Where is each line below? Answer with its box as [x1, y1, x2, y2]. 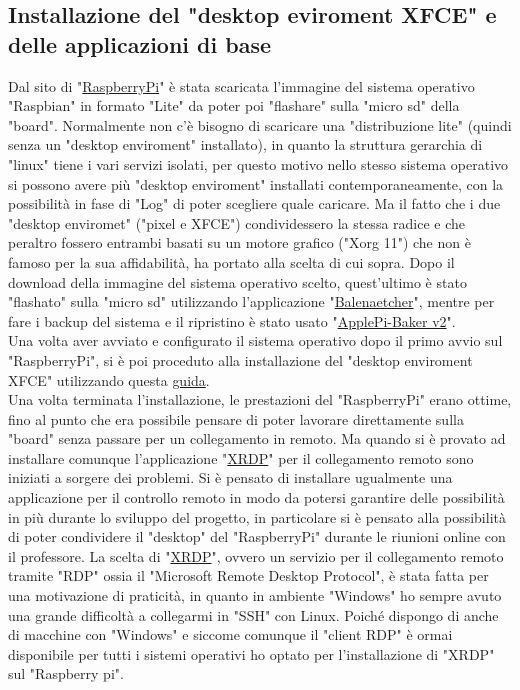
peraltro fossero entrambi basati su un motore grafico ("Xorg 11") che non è [8, 232, 471, 253]
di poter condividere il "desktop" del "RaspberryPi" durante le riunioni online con [8, 526, 506, 547]
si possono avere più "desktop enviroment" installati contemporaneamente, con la [8, 173, 504, 194]
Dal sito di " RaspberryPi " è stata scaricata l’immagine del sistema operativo [8, 75, 475, 96]
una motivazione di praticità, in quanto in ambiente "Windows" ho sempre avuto [8, 585, 502, 606]
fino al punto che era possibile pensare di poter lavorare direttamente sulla [8, 408, 464, 429]
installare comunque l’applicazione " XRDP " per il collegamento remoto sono [8, 447, 474, 468]
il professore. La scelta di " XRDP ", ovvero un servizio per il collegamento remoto [8, 545, 504, 566]
